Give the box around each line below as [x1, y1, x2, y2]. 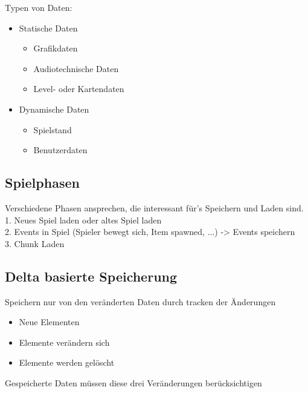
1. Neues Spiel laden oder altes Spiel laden [5, 213, 162, 226]
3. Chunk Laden [5, 237, 65, 249]
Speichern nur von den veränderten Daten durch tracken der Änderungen [5, 295, 276, 308]
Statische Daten [19, 21, 78, 34]
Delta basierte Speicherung [5, 266, 178, 285]
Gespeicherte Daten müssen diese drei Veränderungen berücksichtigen [5, 376, 262, 389]
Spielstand [33, 123, 72, 136]
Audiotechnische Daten [33, 62, 119, 74]
